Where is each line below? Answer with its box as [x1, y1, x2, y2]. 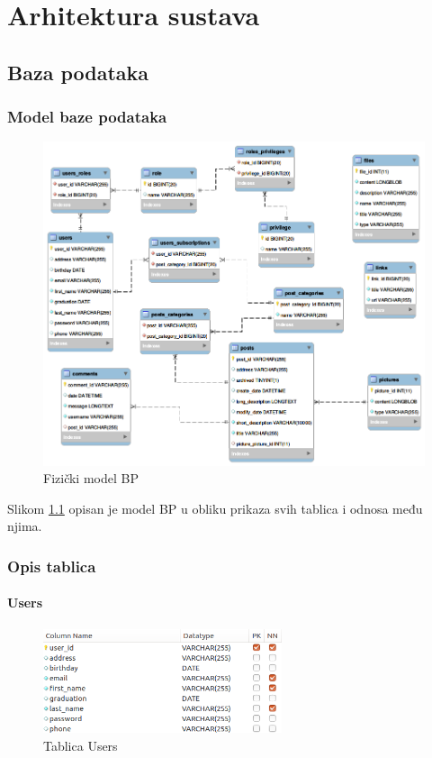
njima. [7, 516, 42, 535]
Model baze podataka [7, 105, 167, 128]
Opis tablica [7, 554, 96, 577]
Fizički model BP [43, 469, 139, 488]
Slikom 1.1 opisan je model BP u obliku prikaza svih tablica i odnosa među [7, 498, 423, 517]
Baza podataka [7, 58, 149, 86]
